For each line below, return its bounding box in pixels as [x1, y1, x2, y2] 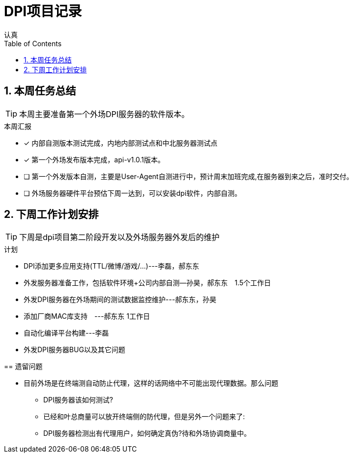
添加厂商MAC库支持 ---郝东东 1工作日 [24, 312, 150, 321]
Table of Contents [4, 39, 62, 48]
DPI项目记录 [4, 3, 82, 20]
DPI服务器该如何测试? [43, 396, 113, 404]
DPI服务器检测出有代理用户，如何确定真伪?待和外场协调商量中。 [43, 429, 251, 438]
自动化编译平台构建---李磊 [24, 329, 109, 337]
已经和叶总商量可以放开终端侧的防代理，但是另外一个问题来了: [43, 412, 245, 421]
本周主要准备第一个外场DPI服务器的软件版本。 [19, 109, 190, 119]
